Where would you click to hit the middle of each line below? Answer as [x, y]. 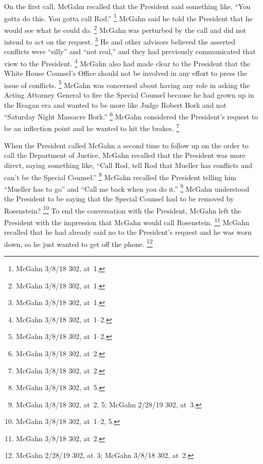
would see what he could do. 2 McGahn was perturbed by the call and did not [125, 29]
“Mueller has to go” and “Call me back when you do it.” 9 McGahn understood [127, 188]
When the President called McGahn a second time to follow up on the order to [126, 145]
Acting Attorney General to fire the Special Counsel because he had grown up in [129, 95]
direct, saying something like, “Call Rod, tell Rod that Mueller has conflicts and [128, 165]
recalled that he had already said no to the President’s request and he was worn [128, 232]
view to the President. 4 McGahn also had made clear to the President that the [127, 62]
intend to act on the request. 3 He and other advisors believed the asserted [120, 41]
